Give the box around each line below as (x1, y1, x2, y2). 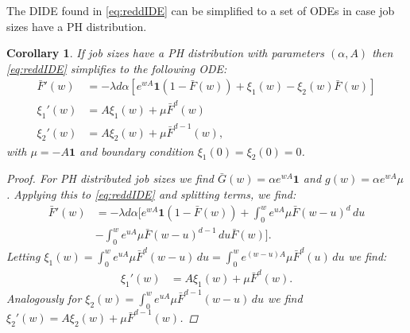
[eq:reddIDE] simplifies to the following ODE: (6, 60, 227, 76)
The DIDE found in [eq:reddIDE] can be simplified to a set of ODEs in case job (6, 2, 395, 18)
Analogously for (6, 289, 82, 306)
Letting (6, 247, 41, 264)
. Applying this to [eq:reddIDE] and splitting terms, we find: (6, 185, 296, 202)
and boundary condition (79, 142, 194, 159)
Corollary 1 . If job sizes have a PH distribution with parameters (6, 45, 325, 61)
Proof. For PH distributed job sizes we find (6, 170, 214, 187)
